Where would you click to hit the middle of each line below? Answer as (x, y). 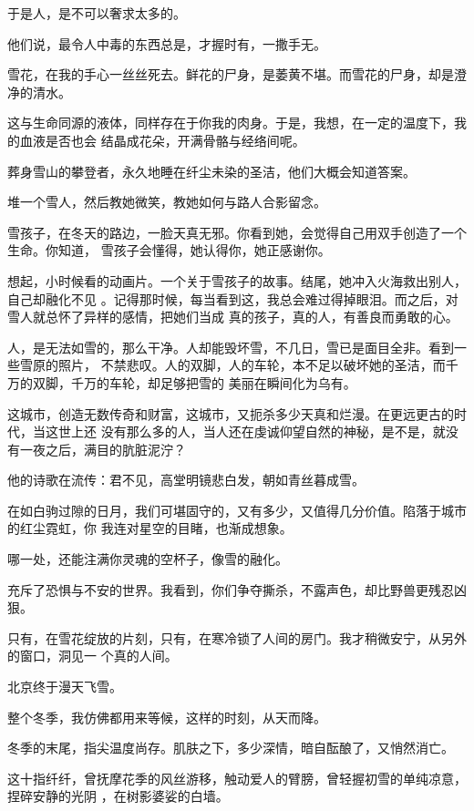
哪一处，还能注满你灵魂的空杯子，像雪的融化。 (148, 559)
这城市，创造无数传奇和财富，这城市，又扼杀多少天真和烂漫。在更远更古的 (231, 413)
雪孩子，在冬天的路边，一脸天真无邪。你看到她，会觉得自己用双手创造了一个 (237, 232)
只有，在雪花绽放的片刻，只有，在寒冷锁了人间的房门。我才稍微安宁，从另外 (237, 637)
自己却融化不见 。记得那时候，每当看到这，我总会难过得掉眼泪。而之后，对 (233, 298)
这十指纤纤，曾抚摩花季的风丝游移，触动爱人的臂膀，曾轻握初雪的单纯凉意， (237, 778)
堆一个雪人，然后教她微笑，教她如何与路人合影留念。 (167, 202)
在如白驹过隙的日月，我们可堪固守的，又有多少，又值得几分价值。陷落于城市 (237, 510)
